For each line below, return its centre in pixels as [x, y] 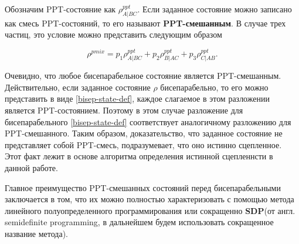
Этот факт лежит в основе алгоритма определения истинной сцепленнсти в [139, 156]
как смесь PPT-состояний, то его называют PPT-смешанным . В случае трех [145, 23]
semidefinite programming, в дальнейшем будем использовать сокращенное [139, 222]
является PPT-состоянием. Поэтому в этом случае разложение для [124, 110]
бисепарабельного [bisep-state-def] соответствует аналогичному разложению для [148, 121]
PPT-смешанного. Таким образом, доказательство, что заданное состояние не [144, 133]
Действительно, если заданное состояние [78, 87]
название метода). [37, 233]
